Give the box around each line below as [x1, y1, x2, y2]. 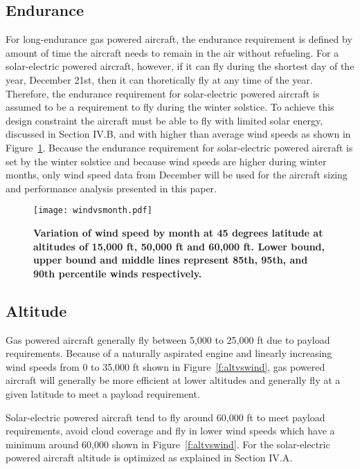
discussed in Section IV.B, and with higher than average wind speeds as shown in [6, 127, 351, 141]
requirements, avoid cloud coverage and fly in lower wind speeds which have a [6, 423, 335, 438]
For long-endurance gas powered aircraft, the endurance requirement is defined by [6, 32, 352, 46]
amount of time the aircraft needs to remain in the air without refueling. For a [6, 45, 339, 59]
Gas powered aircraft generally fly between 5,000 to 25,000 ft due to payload [6, 332, 330, 347]
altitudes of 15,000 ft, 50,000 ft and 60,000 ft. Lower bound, [33, 239, 325, 253]
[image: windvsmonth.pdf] [33, 205, 152, 216]
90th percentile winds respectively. [33, 266, 202, 280]
